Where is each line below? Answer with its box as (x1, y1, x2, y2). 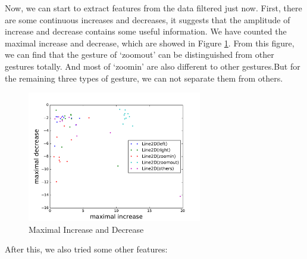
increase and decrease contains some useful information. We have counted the (5, 25, 287, 38)
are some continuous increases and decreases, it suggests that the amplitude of (5, 13, 290, 26)
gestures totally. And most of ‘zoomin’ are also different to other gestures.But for (5, 60, 300, 72)
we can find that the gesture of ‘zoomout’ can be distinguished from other (5, 48, 274, 61)
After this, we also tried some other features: (5, 243, 168, 255)
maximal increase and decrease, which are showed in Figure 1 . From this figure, (5, 36, 295, 49)
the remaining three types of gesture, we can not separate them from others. (5, 71, 283, 84)
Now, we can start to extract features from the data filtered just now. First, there (5, 2, 302, 14)
